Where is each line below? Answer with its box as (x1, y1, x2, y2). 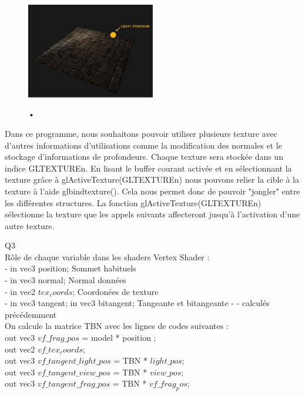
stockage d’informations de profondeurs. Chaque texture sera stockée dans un (5, 150, 283, 163)
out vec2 (5, 343, 35, 355)
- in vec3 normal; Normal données (5, 274, 126, 286)
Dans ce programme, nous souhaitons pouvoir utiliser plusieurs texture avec (5, 127, 277, 139)
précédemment (5, 308, 57, 320)
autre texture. (5, 219, 55, 231)
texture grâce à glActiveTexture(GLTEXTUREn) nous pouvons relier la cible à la (5, 173, 299, 186)
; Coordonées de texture (72, 285, 159, 297)
